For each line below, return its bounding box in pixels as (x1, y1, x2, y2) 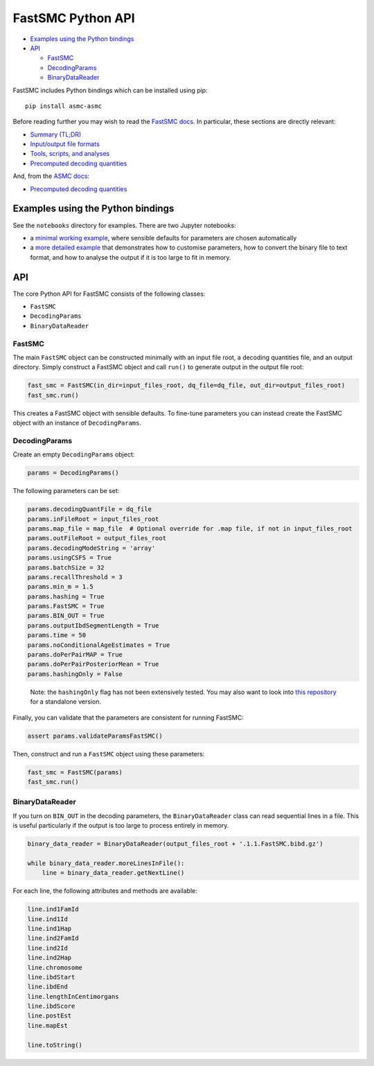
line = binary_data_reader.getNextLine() (42, 869, 185, 877)
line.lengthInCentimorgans (27, 993, 119, 1000)
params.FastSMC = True (27, 603, 105, 610)
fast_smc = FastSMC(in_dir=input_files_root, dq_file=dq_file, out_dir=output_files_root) (27, 382, 346, 389)
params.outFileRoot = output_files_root (27, 534, 166, 542)
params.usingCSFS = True (27, 554, 112, 562)
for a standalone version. (30, 698, 102, 706)
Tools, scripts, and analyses (30, 150, 110, 158)
